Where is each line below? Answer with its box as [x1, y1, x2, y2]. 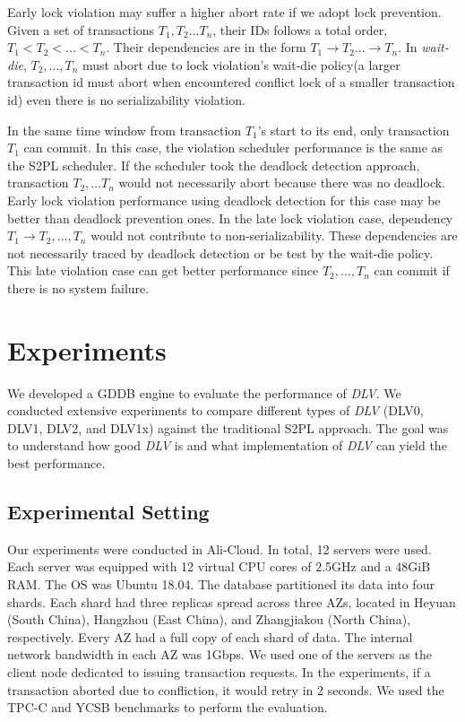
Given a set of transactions [7, 20, 155, 39]
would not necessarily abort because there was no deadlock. [118, 173, 445, 192]
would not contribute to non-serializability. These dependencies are [90, 226, 458, 245]
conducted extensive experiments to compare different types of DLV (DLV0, [7, 401, 424, 420]
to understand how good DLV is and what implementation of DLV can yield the [7, 436, 447, 455]
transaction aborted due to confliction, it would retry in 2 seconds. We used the [7, 680, 444, 699]
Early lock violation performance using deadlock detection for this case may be [7, 190, 441, 209]
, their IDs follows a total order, [212, 20, 388, 39]
